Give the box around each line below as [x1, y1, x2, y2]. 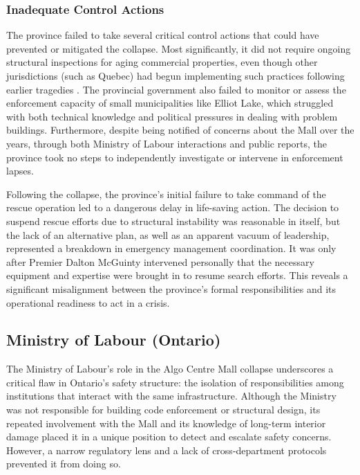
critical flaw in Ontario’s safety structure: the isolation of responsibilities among [6, 375, 344, 389]
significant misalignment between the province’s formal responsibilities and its [6, 281, 337, 296]
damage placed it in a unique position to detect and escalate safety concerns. [6, 429, 332, 444]
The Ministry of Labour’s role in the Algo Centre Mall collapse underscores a [6, 361, 334, 376]
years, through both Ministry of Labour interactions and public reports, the [6, 136, 328, 150]
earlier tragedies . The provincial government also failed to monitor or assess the [6, 82, 346, 96]
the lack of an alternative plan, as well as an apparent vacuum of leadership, [6, 227, 330, 242]
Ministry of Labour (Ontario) [6, 329, 221, 350]
